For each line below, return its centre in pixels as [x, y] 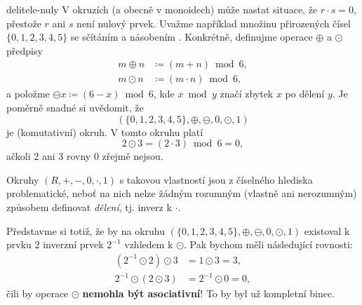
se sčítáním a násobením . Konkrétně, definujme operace [192, 37]
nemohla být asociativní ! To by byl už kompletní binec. [209, 293]
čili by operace [38, 293]
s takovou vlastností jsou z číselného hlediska [216, 179]
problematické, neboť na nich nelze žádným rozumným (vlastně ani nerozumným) [182, 193]
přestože [24, 23]
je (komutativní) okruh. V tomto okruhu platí [105, 131]
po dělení [305, 94]
